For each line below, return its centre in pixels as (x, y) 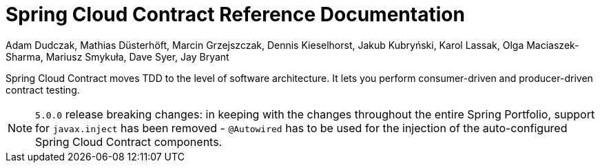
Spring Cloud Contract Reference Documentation (235, 14)
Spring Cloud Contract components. (129, 141)
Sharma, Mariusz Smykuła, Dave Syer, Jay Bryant (117, 56)
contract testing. (43, 90)
